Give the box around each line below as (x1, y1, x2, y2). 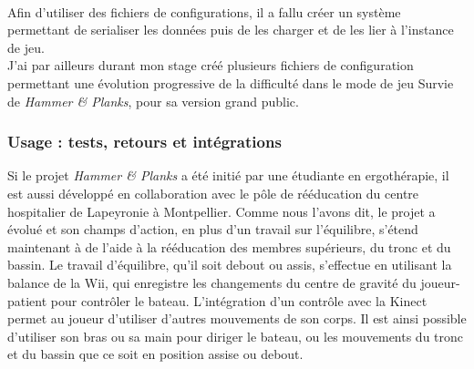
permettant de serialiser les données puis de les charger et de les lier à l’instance (7, 20, 454, 39)
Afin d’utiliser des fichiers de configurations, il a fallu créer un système (7, 2, 401, 21)
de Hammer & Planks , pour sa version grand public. (7, 91, 299, 110)
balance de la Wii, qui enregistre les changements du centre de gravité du (7, 272, 417, 292)
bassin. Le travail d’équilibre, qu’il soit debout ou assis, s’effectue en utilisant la (7, 255, 452, 274)
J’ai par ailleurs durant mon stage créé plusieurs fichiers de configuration (7, 56, 414, 75)
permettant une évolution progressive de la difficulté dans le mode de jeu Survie (7, 73, 454, 92)
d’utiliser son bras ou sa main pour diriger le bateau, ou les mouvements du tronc (7, 326, 464, 345)
